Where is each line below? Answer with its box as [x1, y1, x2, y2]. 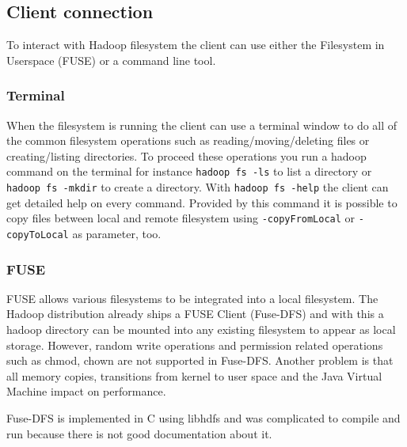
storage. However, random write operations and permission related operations [6, 336, 383, 353]
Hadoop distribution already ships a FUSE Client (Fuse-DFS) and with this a [6, 305, 384, 322]
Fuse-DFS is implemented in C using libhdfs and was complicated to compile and [6, 409, 401, 426]
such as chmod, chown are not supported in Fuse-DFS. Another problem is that [6, 352, 394, 369]
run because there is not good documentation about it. [6, 425, 272, 441]
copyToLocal [6, 229, 69, 241]
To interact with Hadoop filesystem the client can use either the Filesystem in [6, 36, 385, 53]
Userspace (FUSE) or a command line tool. [6, 51, 216, 68]
